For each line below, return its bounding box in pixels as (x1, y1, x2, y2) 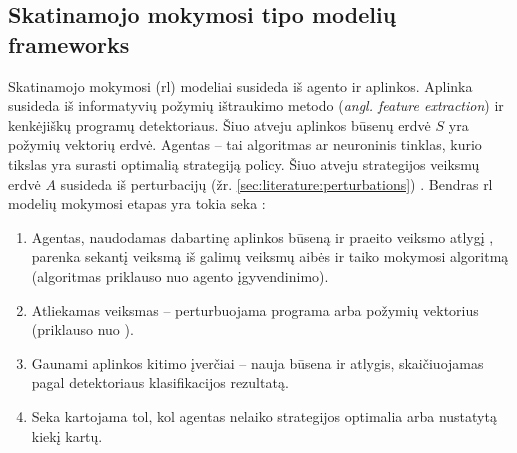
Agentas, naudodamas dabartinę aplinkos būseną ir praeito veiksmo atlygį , (31, 226, 494, 247)
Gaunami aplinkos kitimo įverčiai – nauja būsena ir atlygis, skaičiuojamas (31, 352, 484, 373)
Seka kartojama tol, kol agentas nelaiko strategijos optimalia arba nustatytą (31, 405, 497, 426)
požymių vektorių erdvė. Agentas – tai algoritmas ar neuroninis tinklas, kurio (8, 134, 482, 155)
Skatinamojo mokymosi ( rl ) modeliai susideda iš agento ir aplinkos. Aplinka (8, 75, 473, 96)
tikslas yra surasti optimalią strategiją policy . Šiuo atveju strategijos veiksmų (8, 153, 480, 174)
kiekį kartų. (31, 425, 103, 446)
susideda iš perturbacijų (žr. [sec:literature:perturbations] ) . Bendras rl (60, 173, 493, 194)
